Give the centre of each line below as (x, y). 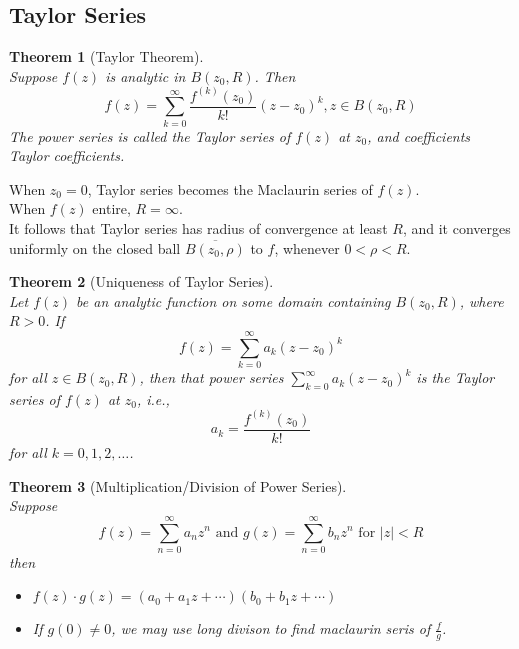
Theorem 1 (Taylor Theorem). (106, 56)
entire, (111, 208)
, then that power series (211, 377)
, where (481, 300)
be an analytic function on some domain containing (233, 300)
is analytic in (145, 75)
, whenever (307, 247)
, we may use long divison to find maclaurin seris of (271, 628)
